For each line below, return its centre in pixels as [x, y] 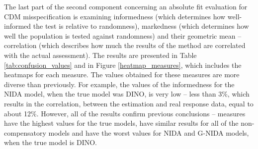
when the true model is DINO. [50, 142]
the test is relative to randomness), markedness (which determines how [141, 26]
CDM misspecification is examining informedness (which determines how [115, 16]
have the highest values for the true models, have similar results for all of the [121, 123]
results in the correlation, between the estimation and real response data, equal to [129, 103]
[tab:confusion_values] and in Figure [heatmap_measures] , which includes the [123, 65]
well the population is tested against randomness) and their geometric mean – [123, 35]
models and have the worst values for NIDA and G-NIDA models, [149, 132]
